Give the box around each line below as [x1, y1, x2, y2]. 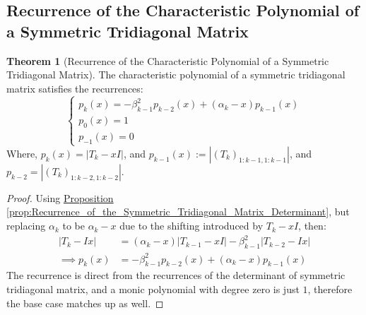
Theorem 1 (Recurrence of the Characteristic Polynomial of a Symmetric [6, 53, 329, 68]
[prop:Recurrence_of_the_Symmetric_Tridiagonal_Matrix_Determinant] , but [6, 204, 350, 219]
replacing [6, 218, 46, 233]
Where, [6, 145, 37, 160]
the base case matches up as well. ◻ [6, 295, 164, 310]
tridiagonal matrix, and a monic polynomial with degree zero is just [6, 281, 300, 296]
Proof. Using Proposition [6, 190, 114, 205]
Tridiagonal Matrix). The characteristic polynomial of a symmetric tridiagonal [6, 67, 346, 82]
